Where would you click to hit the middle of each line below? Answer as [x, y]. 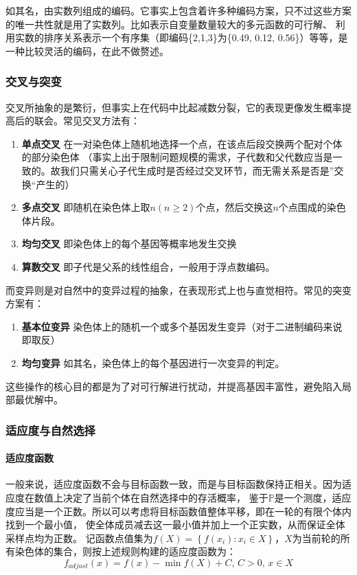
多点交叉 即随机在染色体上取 [86, 207]
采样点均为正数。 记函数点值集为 [79, 538]
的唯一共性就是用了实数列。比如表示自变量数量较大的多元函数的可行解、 [169, 24]
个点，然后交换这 [234, 207]
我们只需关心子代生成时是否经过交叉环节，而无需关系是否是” [197, 170]
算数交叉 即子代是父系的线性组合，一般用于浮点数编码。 [148, 266]
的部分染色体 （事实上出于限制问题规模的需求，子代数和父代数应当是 [177, 157]
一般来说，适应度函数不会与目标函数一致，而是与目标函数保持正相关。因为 [174, 484]
